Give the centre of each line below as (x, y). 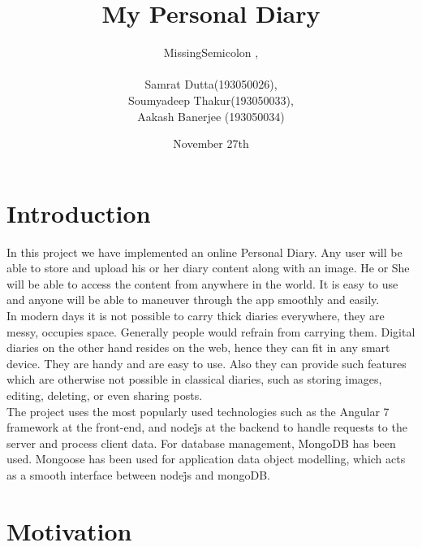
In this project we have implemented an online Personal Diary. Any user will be (205, 252)
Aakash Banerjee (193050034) (211, 116)
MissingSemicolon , (211, 52)
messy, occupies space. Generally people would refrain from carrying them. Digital (211, 331)
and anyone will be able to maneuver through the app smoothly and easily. (193, 300)
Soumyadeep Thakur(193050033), (211, 100)
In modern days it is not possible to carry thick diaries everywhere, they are (196, 315)
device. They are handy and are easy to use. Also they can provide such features (207, 363)
